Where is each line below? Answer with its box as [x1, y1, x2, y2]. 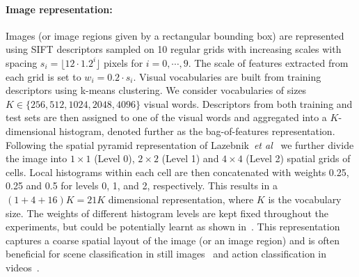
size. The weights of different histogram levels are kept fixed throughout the [6, 205, 328, 220]
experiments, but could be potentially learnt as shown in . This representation [6, 219, 340, 234]
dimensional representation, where [108, 191, 254, 206]
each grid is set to [6, 69, 81, 84]
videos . [6, 260, 40, 274]
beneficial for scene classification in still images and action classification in [6, 246, 327, 261]
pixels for [104, 55, 143, 70]
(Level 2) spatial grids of [246, 151, 351, 166]
